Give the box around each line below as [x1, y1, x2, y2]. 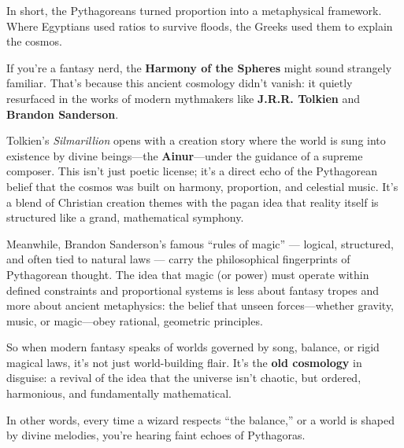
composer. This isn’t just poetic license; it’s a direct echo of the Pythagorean [6, 163, 377, 179]
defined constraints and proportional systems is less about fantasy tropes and [6, 281, 380, 298]
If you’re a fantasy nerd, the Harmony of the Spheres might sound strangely [6, 59, 392, 75]
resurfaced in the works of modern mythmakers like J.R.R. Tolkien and [6, 90, 361, 106]
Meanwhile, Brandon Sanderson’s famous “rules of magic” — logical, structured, [6, 235, 394, 252]
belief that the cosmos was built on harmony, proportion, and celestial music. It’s [6, 178, 398, 194]
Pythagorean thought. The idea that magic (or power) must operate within [6, 266, 369, 282]
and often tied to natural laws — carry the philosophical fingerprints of [6, 251, 350, 267]
